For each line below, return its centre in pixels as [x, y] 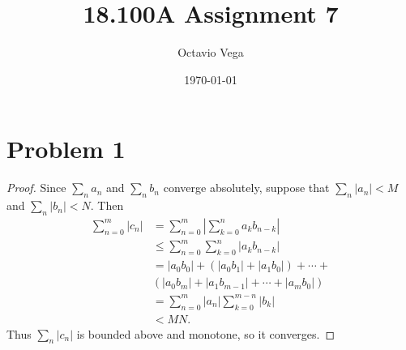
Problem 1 [66, 149]
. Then [107, 205]
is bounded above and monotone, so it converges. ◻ [206, 333]
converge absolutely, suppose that [246, 188]
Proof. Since [36, 188]
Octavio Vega [211, 52]
